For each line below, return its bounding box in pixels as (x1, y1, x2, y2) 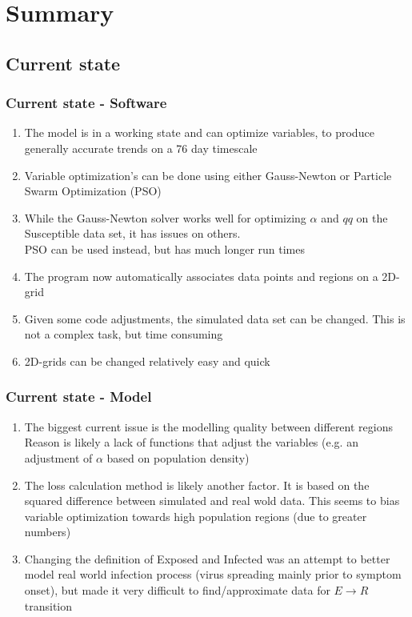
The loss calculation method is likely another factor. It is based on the (24, 476, 370, 493)
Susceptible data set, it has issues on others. (24, 225, 241, 242)
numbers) (24, 523, 71, 540)
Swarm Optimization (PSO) (24, 182, 162, 199)
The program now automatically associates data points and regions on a (24, 267, 378, 284)
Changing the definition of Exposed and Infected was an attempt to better (24, 550, 390, 567)
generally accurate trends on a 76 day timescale (24, 139, 258, 156)
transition (24, 597, 73, 614)
